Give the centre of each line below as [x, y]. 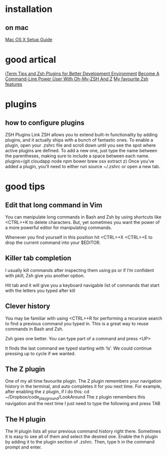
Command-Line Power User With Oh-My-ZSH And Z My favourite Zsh [77, 79]
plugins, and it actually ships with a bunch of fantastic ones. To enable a [79, 140]
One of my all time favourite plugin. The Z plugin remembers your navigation [83, 381]
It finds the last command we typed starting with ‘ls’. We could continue [79, 348]
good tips [25, 187]
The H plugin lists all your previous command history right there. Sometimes [83, 431]
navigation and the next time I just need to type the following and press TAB [83, 404]
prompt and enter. [24, 447]
